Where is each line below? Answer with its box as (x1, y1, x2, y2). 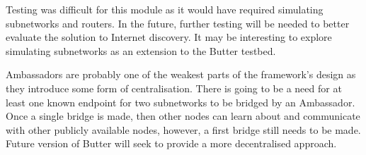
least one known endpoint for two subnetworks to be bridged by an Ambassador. (6, 94, 355, 109)
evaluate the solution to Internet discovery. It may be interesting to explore (6, 30, 332, 44)
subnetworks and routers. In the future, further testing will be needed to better (6, 15, 350, 30)
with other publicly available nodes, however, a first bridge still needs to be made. (6, 122, 361, 137)
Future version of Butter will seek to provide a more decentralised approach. (6, 136, 337, 151)
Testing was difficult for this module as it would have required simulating (6, 2, 324, 16)
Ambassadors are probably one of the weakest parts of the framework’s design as (6, 67, 356, 82)
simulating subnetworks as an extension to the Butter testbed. (6, 43, 276, 58)
